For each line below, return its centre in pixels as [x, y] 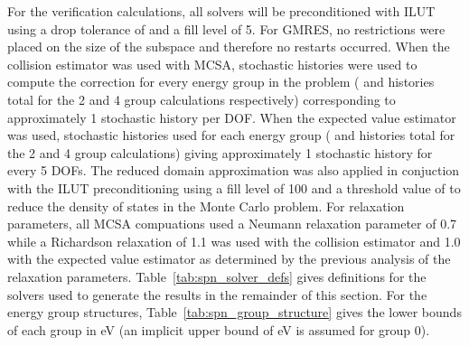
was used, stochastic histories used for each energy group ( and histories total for [231, 135]
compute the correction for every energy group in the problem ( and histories [221, 82]
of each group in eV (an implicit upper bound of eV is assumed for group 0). [219, 329]
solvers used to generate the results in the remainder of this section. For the [217, 294]
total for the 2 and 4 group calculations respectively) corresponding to [202, 99]
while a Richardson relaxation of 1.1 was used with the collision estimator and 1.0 [234, 241]
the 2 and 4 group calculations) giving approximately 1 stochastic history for [220, 152]
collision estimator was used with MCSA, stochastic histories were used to [212, 64]
